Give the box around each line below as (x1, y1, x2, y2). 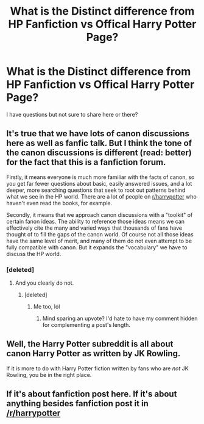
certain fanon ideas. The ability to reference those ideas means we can (6, 217, 185, 225)
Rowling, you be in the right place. (6, 371, 92, 378)
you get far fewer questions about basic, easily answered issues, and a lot (6, 180, 192, 187)
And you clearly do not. (15, 279, 74, 287)
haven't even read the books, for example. (6, 199, 113, 207)
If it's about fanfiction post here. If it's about (6, 389, 177, 400)
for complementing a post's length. (42, 321, 131, 329)
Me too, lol (33, 303, 60, 310)
